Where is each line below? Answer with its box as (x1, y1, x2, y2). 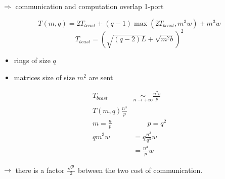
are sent (88, 72, 113, 82)
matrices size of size (14, 72, 75, 82)
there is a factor (15, 164, 65, 175)
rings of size (14, 55, 51, 66)
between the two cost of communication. (77, 164, 203, 175)
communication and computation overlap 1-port (15, 1, 164, 11)
